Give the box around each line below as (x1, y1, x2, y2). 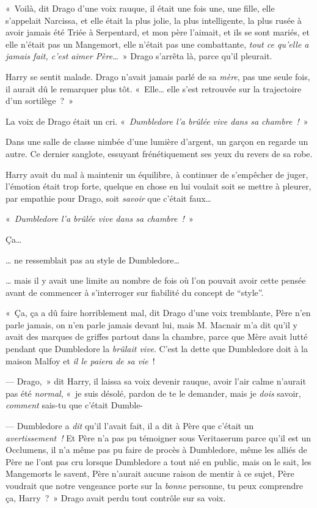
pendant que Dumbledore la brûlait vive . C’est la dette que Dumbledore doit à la (5, 342, 308, 355)
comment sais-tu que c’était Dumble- (5, 399, 144, 411)
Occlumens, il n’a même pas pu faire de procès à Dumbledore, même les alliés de (5, 443, 307, 456)
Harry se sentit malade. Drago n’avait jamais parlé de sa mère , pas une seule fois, (5, 70, 310, 83)
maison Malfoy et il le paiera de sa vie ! (5, 354, 155, 367)
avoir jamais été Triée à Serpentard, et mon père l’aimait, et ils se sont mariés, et (5, 26, 310, 39)
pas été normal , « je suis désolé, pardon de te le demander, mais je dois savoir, (5, 386, 301, 399)
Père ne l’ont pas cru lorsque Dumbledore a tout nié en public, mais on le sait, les (5, 455, 312, 468)
